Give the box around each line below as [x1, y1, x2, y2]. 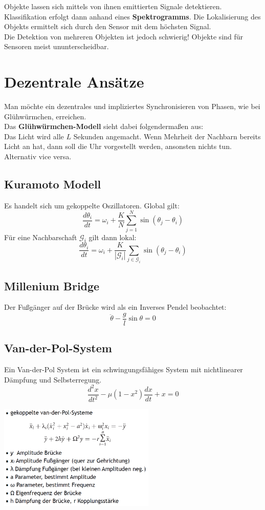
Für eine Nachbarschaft [4, 231, 77, 242]
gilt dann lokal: [89, 231, 137, 242]
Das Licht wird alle [4, 131, 64, 141]
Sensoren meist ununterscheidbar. [4, 41, 109, 52]
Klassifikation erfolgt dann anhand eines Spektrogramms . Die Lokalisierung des [4, 11, 261, 22]
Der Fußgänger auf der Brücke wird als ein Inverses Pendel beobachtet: [4, 302, 227, 312]
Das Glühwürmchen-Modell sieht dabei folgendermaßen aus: [4, 121, 204, 132]
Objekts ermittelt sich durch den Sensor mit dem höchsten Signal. [4, 21, 211, 32]
